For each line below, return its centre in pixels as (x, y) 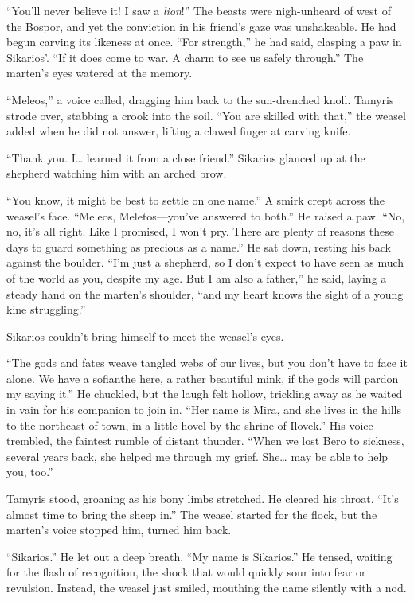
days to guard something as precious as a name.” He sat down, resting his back (199, 246)
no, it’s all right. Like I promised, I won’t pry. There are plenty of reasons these (200, 231)
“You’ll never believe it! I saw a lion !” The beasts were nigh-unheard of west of (199, 10)
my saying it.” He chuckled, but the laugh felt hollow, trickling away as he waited (205, 394)
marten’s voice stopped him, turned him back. (119, 530)
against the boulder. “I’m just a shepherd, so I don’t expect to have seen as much (205, 262)
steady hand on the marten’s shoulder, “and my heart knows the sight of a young (205, 293)
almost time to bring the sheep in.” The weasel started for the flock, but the (192, 514)
